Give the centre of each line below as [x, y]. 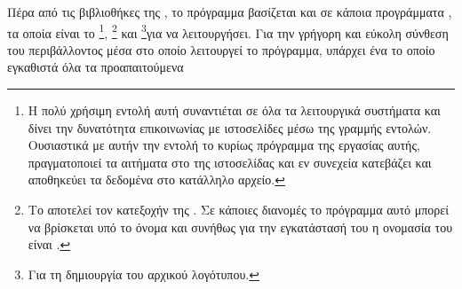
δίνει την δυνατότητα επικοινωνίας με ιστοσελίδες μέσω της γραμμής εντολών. [230, 127]
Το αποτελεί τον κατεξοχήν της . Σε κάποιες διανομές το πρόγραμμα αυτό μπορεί [238, 209]
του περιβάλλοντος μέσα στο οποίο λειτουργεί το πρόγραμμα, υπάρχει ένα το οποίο [221, 49]
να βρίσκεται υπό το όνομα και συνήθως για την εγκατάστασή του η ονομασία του [240, 227]
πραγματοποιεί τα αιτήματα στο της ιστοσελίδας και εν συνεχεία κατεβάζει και [230, 162]
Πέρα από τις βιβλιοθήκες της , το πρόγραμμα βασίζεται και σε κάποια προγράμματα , [230, 12]
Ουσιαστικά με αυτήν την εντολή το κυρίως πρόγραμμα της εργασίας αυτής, [224, 145]
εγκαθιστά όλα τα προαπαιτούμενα [96, 67]
